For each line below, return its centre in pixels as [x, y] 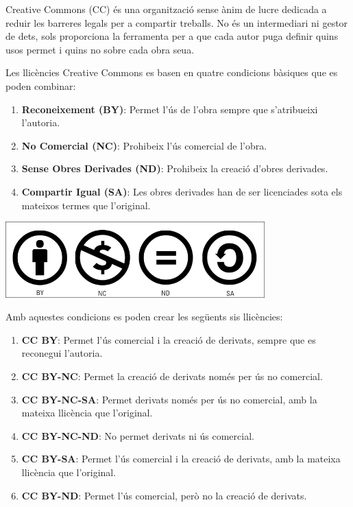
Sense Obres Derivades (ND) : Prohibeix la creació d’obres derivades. [175, 168]
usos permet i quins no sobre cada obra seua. [100, 49]
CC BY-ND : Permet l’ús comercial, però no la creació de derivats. [164, 495]
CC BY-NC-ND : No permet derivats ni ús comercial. [138, 435]
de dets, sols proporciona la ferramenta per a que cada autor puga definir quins [172, 36]
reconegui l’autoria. [62, 353]
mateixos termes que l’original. [86, 205]
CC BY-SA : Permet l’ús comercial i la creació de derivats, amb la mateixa [181, 459]
